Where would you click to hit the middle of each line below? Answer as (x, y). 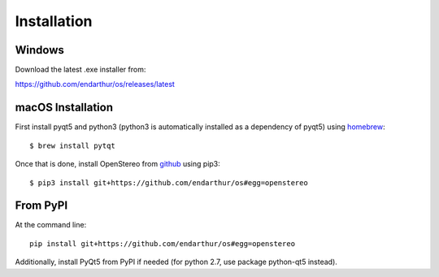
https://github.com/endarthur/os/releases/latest (95, 84)
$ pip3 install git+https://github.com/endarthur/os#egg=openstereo (169, 182)
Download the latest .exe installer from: (80, 70)
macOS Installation (64, 108)
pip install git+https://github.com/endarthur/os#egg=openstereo (163, 243)
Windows (39, 50)
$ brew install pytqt (72, 145)
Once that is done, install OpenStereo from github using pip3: (118, 164)
